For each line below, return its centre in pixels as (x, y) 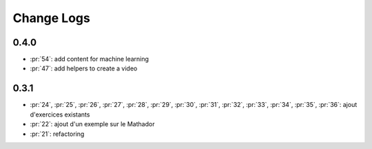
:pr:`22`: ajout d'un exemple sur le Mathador (92, 124)
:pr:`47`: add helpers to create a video (84, 68)
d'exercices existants (60, 115)
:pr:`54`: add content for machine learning (90, 59)
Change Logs (52, 18)
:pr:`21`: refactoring (57, 134)
